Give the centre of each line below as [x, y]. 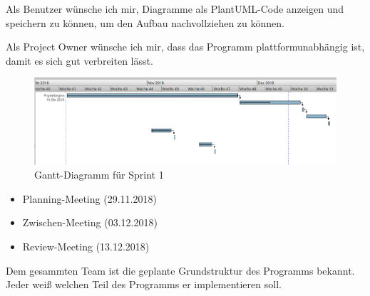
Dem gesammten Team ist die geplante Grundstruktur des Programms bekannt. [180, 270]
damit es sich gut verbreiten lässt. [79, 60]
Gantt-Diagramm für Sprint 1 [99, 175]
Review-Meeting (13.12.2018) [86, 246]
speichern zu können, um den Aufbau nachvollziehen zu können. [145, 22]
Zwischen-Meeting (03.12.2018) [90, 222]
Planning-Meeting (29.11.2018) [89, 198]
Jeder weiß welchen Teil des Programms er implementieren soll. [144, 284]
